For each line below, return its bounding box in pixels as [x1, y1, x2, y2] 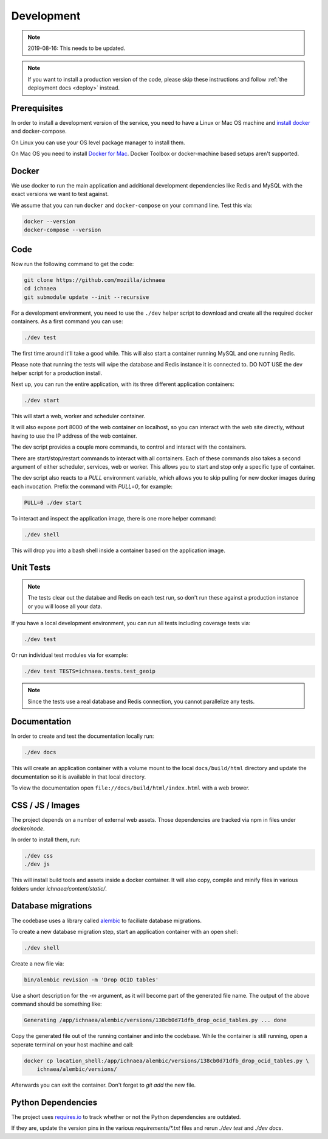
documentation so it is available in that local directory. [11, 773, 146, 780]
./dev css [24, 852, 53, 859]
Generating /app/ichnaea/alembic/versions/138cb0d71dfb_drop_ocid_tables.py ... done [24, 1017, 287, 1024]
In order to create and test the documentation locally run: [11, 732, 154, 740]
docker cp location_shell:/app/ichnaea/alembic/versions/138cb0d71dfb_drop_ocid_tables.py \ [24, 1057, 309, 1064]
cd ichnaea [24, 285, 56, 292]
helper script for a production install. [11, 369, 103, 377]
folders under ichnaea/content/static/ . [11, 885, 108, 892]
